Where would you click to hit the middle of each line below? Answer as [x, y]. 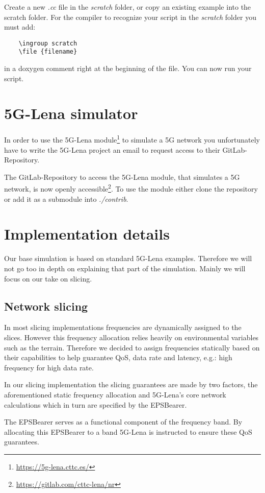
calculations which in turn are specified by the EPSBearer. [96, 404]
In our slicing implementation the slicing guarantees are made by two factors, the [131, 384]
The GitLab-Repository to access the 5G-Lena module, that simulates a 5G [122, 177]
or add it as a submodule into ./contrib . [66, 198]
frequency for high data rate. [49, 367]
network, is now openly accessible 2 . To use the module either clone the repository [131, 188]
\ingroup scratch [48, 43]
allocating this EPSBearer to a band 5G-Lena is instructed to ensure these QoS [128, 431]
